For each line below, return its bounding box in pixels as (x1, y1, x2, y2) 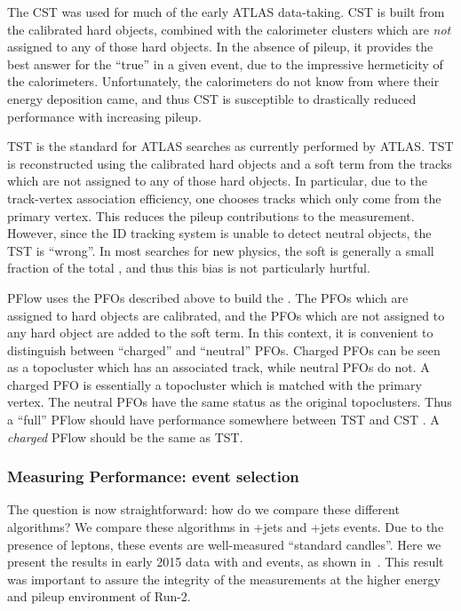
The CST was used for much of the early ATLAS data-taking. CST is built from (7, 3, 445, 20)
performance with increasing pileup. (7, 107, 202, 125)
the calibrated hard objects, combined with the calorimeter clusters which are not (7, 20, 451, 38)
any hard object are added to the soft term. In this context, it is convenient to (7, 323, 433, 342)
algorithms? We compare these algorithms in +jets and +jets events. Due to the (7, 518, 444, 536)
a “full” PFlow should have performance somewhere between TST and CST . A (7, 410, 440, 429)
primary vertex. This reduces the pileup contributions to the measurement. (7, 206, 415, 225)
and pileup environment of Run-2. (7, 587, 191, 606)
